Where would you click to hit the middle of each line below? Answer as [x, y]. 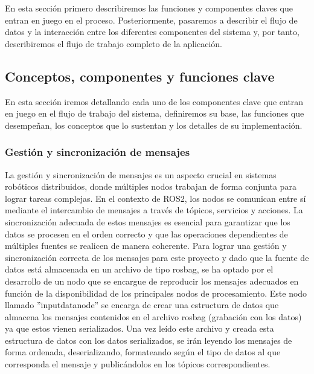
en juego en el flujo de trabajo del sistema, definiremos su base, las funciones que [155, 113]
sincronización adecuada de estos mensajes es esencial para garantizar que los [148, 221]
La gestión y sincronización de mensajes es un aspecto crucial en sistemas [141, 174]
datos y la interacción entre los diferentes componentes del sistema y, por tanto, [152, 32]
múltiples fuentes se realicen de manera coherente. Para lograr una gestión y [146, 246]
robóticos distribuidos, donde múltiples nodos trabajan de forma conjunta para [151, 186]
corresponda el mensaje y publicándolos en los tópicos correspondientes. [138, 364]
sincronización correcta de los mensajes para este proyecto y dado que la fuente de [157, 257]
